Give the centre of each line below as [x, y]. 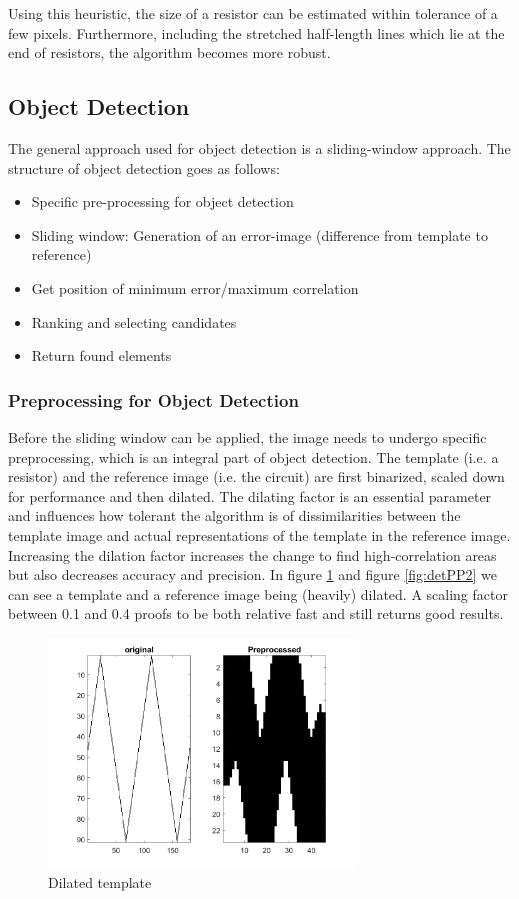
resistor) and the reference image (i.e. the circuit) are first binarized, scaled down [256, 476]
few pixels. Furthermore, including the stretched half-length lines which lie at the [256, 32]
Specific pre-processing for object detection [162, 201]
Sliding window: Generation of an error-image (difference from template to [259, 234]
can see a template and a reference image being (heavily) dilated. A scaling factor [258, 593]
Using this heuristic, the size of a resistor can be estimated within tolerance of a [253, 13]
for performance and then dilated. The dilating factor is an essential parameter [250, 495]
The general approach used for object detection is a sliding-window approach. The [259, 147]
